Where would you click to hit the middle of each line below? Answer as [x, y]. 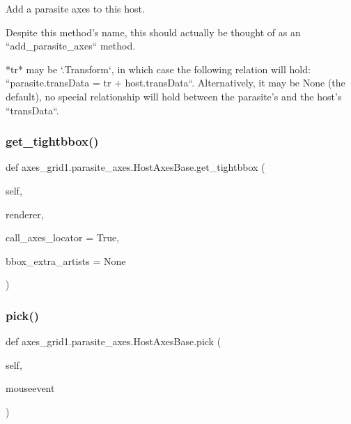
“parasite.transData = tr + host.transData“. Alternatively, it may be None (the [175, 83]
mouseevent [30, 388]
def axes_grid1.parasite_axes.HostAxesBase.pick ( [114, 341]
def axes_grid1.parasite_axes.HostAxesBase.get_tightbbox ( [135, 167]
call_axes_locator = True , [63, 237]
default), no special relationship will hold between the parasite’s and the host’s [174, 96]
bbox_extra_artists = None [66, 260]
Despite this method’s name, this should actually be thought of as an [153, 32]
